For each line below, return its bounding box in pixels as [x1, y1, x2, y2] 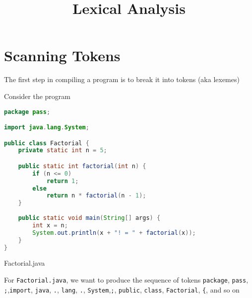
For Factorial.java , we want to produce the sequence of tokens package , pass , [4, 275, 249, 285]
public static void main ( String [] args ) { [18, 214, 161, 222]
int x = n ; [32, 221, 68, 229]
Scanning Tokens [4, 45, 121, 66]
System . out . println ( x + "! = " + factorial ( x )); [32, 229, 196, 236]
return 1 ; [46, 177, 79, 185]
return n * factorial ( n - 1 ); [46, 192, 146, 199]
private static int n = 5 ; [18, 147, 107, 154]
